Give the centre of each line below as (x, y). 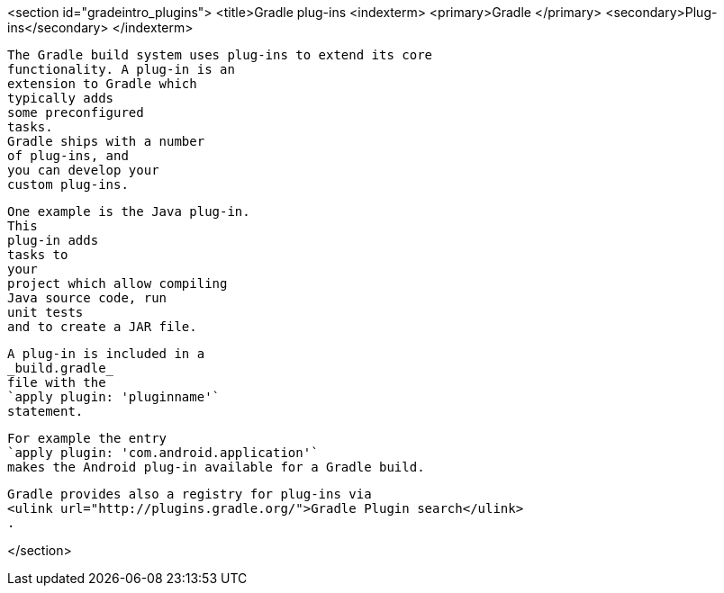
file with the (57, 382)
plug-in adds (53, 240)
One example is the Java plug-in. (129, 211)
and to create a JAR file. (102, 327)
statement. (45, 411)
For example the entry (87, 438)
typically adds (61, 98)
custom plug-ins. (68, 184)
